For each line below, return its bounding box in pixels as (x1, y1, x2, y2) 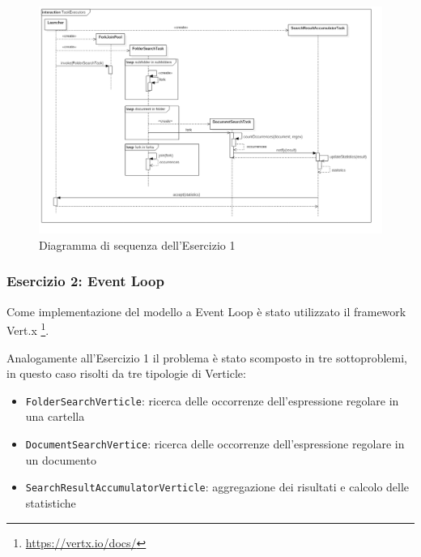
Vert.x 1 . (6, 319, 49, 338)
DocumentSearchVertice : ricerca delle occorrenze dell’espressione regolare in (25, 435, 405, 452)
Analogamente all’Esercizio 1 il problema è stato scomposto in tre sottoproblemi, (6, 349, 407, 366)
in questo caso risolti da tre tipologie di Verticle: (6, 365, 246, 382)
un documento (25, 451, 96, 468)
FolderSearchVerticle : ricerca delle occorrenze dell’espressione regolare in (25, 392, 399, 409)
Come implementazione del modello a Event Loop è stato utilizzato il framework (6, 302, 406, 319)
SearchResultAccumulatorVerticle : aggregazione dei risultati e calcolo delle (25, 478, 410, 495)
